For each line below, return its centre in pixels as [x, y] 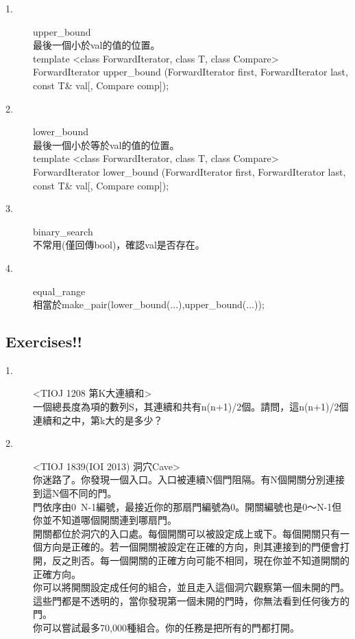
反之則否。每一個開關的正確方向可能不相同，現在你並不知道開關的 [200, 560]
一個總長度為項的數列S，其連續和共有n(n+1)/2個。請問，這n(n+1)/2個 [191, 407]
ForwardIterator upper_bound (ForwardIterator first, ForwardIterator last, [191, 72]
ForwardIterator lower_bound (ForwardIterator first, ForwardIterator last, [189, 171]
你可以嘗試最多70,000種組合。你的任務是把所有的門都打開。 [166, 627]
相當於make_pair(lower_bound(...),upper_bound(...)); [149, 304]
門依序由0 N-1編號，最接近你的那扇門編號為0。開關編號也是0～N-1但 [187, 506]
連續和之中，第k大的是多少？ [98, 420]
